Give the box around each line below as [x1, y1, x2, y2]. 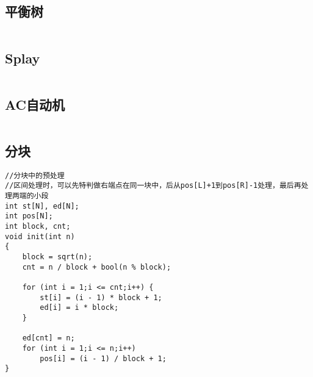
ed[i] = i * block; [40, 303, 119, 312]
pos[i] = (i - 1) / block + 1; [40, 354, 167, 363]
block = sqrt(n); [22, 253, 93, 262]
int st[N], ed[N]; [5, 201, 79, 210]
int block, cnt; [5, 222, 71, 231]
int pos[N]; [5, 212, 53, 221]
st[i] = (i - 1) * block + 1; [40, 293, 162, 302]
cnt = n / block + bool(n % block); [22, 262, 171, 271]
